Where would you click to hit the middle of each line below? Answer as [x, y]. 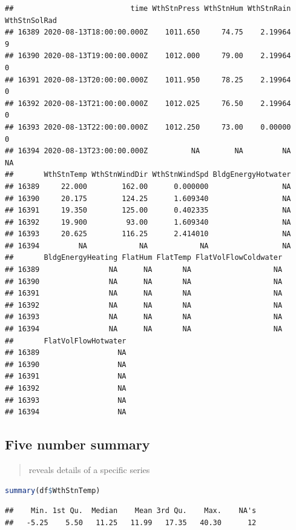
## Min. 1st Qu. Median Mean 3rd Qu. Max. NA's [131, 511]
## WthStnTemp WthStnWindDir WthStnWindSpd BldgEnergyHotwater [148, 175]
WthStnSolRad [31, 20]
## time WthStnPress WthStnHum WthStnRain [148, 8]
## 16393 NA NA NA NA [144, 317]
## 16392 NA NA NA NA [144, 305]
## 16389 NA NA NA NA [144, 270]
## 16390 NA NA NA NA [144, 281]
